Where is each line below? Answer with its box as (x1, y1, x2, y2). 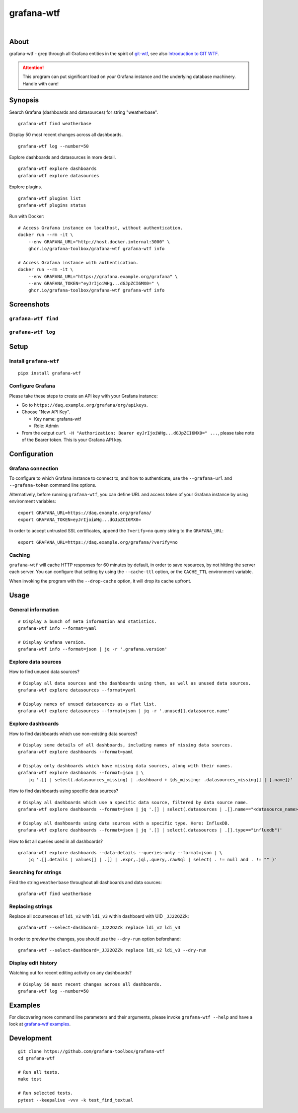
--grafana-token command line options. (9, 482, 97, 488)
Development (9, 1034, 52, 1042)
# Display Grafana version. (18, 639, 86, 645)
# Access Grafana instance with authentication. (18, 260, 139, 265)
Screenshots (9, 300, 50, 309)
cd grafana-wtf (18, 1055, 55, 1061)
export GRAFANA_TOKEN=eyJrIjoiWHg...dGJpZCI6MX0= (18, 517, 142, 522)
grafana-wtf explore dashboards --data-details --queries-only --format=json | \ (18, 850, 223, 855)
